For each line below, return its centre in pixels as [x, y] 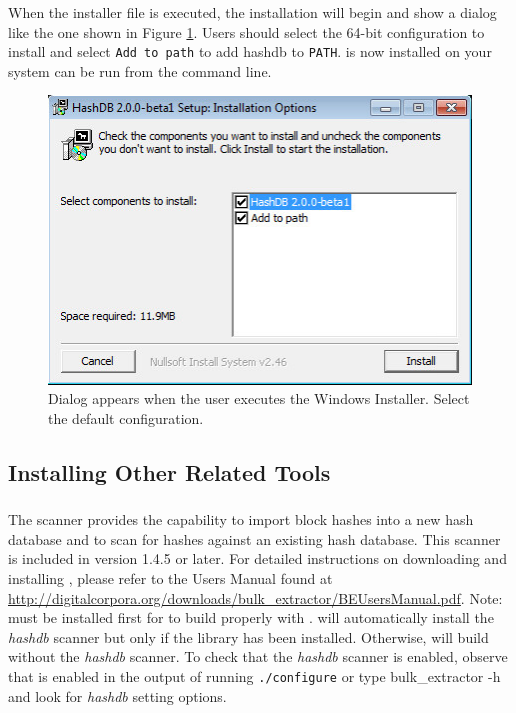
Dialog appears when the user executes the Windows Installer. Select [259, 398]
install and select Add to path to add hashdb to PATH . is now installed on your [250, 51]
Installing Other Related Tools [169, 471]
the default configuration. [126, 417]
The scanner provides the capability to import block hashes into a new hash [241, 519]
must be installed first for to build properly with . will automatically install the [251, 617]
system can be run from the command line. [140, 70]
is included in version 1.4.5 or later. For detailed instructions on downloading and [257, 558]
